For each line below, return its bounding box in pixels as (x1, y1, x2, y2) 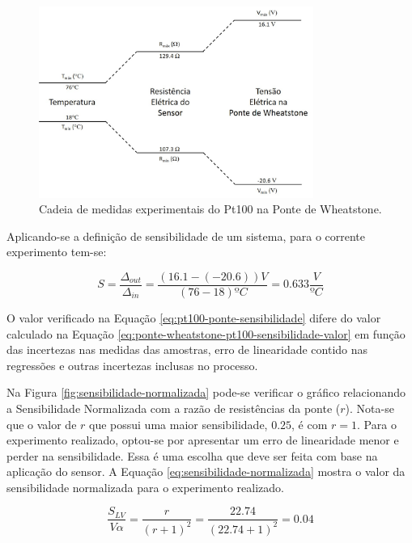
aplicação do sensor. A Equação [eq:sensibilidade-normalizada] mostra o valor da (6, 463, 406, 480)
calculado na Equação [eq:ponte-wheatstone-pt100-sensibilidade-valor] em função (6, 325, 406, 342)
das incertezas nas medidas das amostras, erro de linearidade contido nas (6, 341, 368, 358)
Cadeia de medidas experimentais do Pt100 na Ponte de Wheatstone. (39, 200, 382, 217)
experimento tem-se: (6, 243, 107, 260)
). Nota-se (345, 399, 394, 416)
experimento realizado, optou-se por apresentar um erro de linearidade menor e (6, 431, 399, 448)
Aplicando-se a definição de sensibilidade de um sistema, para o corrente (6, 227, 366, 244)
